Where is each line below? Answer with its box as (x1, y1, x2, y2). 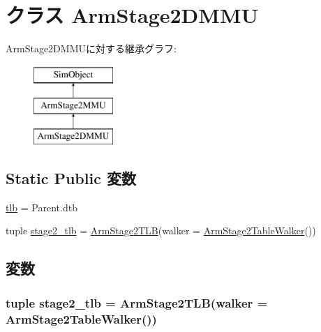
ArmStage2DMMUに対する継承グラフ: (6, 41, 177, 56)
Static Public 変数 (6, 167, 136, 189)
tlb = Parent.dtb (6, 199, 77, 214)
